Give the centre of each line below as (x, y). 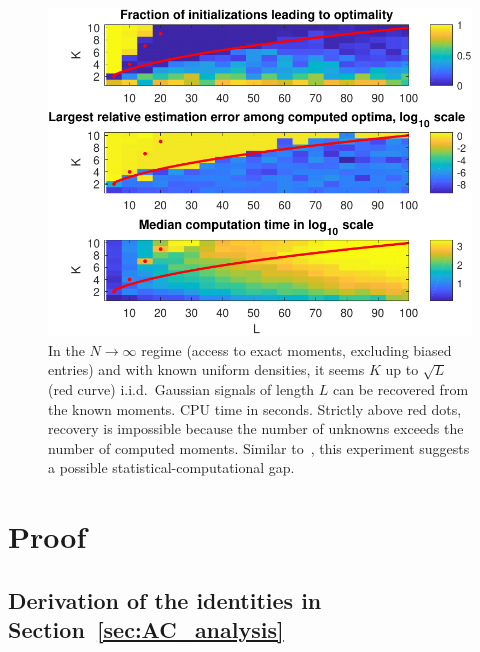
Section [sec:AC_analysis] (146, 629)
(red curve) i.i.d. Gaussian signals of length (181, 389)
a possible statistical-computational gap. (171, 467)
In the (66, 349)
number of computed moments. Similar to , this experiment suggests (259, 447)
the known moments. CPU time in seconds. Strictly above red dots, (255, 408)
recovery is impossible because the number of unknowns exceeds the (256, 428)
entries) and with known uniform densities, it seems (206, 369)
